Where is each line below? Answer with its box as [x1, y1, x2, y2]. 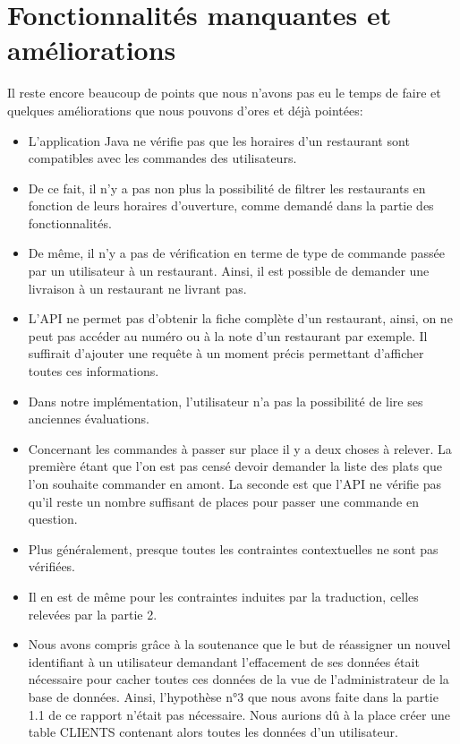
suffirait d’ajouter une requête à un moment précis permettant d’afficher [28, 344, 424, 363]
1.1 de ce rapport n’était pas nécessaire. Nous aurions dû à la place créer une [28, 705, 450, 723]
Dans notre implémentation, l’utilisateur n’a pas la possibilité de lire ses [28, 391, 423, 410]
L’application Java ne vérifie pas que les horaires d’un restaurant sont [28, 131, 410, 150]
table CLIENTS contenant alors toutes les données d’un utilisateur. [28, 723, 398, 741]
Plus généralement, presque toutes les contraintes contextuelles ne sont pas [28, 539, 439, 558]
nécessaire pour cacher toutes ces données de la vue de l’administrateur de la [28, 670, 449, 688]
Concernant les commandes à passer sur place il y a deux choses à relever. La [28, 439, 452, 458]
